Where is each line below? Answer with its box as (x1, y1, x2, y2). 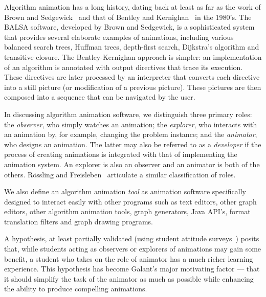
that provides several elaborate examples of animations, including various (4, 31, 234, 42)
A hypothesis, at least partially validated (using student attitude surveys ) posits (4, 233, 259, 244)
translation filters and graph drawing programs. (4, 216, 153, 226)
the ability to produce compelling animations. (4, 283, 147, 294)
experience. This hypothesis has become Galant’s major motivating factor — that (4, 263, 260, 274)
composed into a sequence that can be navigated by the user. (4, 92, 195, 102)
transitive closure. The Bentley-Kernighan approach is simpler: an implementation (4, 51, 262, 62)
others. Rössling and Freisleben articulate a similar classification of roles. (4, 169, 236, 179)
